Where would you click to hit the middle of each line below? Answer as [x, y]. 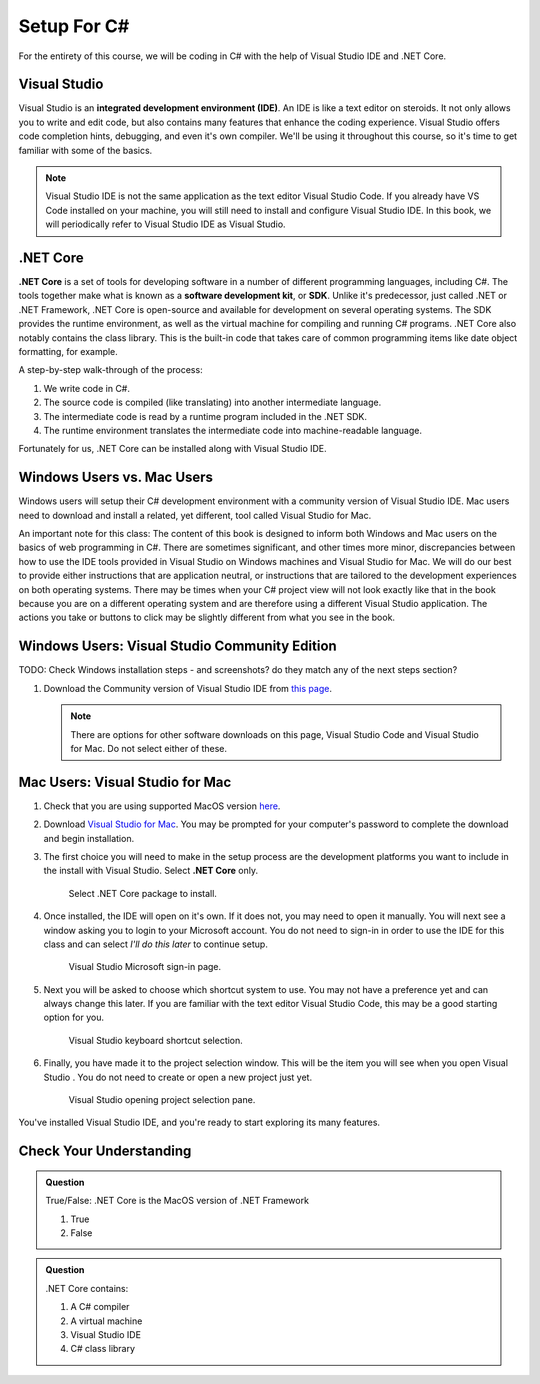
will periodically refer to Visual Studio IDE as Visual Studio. [165, 224]
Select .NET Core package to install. [142, 893]
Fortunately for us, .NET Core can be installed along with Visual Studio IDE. [172, 449]
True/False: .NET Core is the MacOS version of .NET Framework [177, 1201]
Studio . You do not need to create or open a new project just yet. [178, 1077]
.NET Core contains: [87, 1288]
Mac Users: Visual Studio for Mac [125, 781]
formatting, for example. [68, 352]
